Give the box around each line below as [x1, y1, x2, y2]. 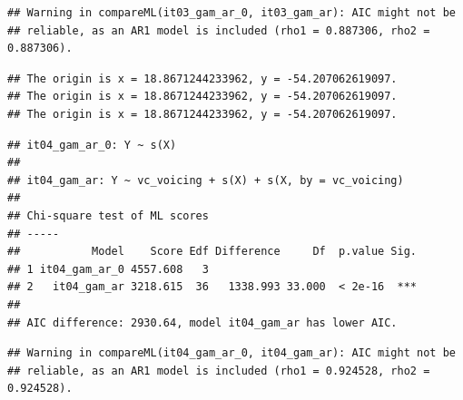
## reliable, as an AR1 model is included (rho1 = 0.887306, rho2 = [7, 24, 430, 37]
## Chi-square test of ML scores [7, 209, 209, 222]
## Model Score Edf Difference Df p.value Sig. [7, 245, 418, 259]
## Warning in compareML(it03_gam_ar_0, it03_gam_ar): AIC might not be [7, 6, 456, 19]
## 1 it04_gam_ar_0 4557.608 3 [7, 262, 209, 276]
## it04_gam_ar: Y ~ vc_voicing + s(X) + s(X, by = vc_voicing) [7, 173, 404, 187]
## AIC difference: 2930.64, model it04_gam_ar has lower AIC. [7, 316, 398, 329]
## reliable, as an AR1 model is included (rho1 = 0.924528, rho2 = [7, 364, 430, 377]
